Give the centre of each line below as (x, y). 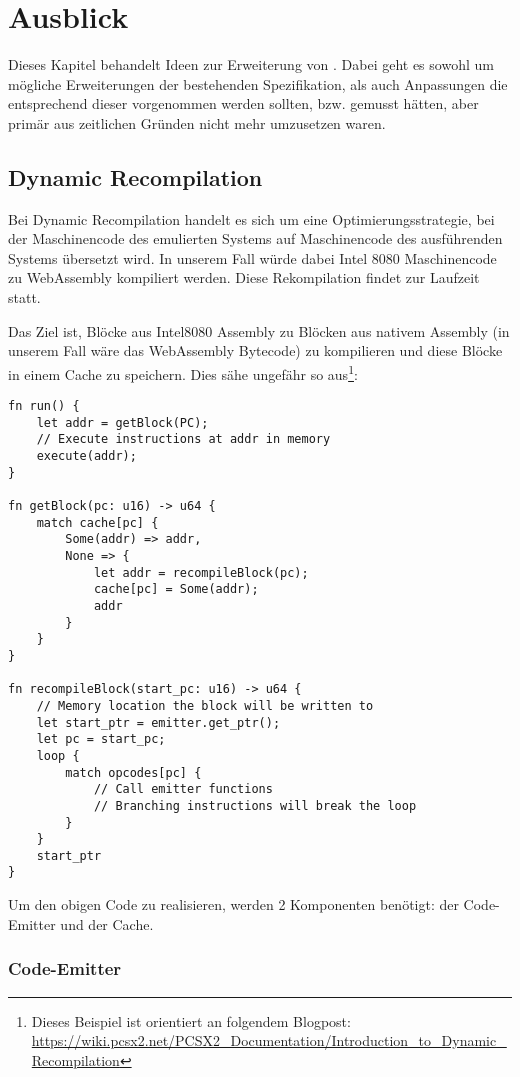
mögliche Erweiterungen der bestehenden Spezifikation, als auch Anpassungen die (258, 83)
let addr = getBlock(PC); (122, 422)
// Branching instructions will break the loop (255, 805)
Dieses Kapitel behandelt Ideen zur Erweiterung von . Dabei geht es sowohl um (251, 64)
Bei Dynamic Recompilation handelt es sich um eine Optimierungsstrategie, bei (251, 218)
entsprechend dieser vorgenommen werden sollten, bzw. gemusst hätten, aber (243, 103)
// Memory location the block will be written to (205, 705)
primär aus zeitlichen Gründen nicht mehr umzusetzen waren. (197, 122)
